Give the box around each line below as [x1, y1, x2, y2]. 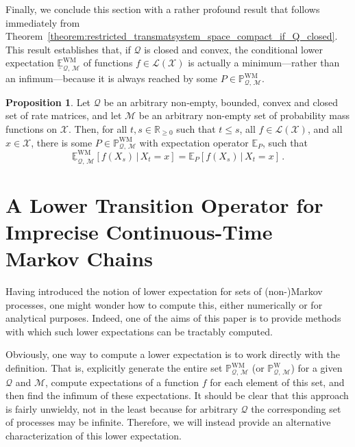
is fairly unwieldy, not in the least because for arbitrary [5, 401, 238, 416]
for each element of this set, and [210, 374, 345, 389]
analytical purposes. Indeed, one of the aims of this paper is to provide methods [5, 311, 341, 325]
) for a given [291, 361, 343, 375]
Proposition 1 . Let [5, 94, 91, 109]
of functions [83, 55, 133, 70]
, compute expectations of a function [45, 374, 199, 389]
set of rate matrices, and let [5, 108, 122, 123]
